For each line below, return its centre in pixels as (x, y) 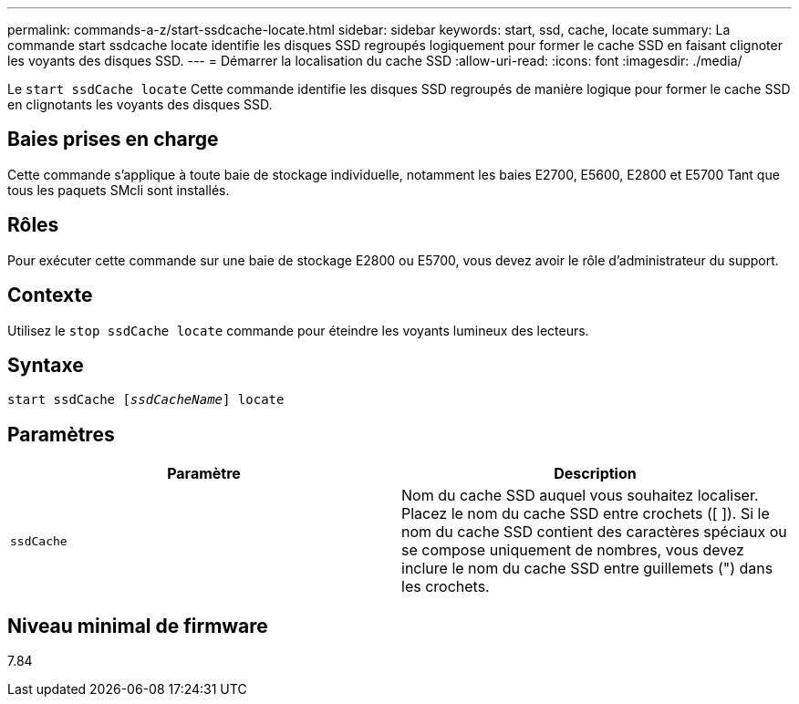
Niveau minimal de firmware (138, 626)
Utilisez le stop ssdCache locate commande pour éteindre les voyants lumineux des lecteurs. (298, 330)
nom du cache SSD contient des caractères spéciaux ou (594, 532)
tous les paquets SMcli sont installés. (119, 190)
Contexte (50, 295)
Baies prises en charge (113, 140)
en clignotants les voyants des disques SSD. (140, 104)
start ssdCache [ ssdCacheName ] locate (146, 400)
